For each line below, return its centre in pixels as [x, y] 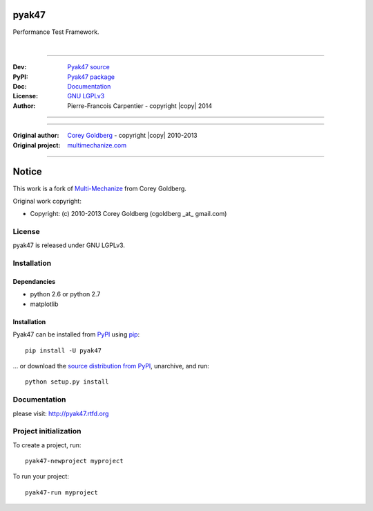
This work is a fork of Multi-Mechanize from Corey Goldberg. [99, 188]
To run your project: [41, 476]
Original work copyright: [47, 201]
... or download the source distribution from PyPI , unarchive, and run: [111, 366]
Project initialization [47, 431]
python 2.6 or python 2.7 [65, 294]
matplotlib [44, 304]
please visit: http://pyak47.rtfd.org [61, 413]
